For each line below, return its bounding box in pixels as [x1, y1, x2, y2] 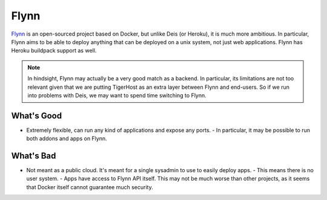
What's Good [11, 111, 62, 121]
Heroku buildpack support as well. [11, 47, 97, 54]
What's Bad [11, 151, 56, 161]
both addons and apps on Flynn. [26, 135, 107, 142]
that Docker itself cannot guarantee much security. [26, 183, 154, 190]
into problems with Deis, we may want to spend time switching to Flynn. [27, 91, 207, 99]
